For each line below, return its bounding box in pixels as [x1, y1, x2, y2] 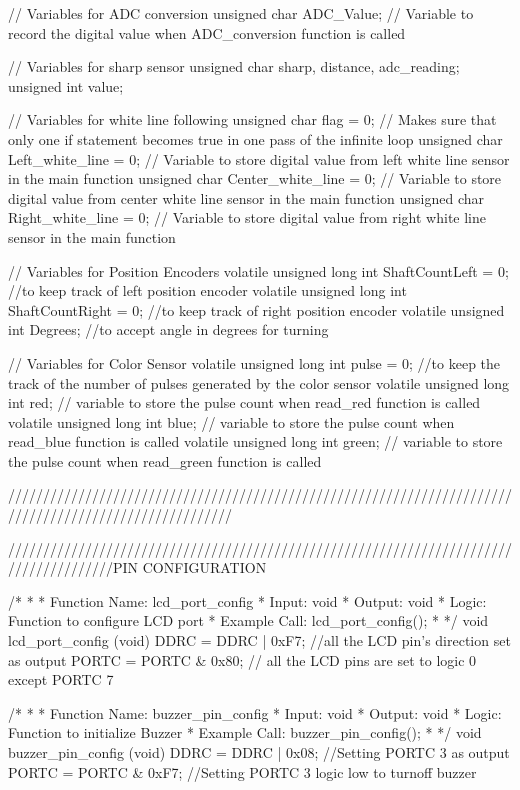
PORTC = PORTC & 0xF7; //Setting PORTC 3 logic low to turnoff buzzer [8, 761, 477, 782]
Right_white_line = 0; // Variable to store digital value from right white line [8, 207, 487, 228]
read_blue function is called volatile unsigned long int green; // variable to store [8, 431, 503, 452]
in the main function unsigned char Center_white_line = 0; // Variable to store [8, 168, 502, 189]
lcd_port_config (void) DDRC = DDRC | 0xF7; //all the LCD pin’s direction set [8, 630, 511, 651]
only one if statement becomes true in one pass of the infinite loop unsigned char [8, 128, 503, 149]
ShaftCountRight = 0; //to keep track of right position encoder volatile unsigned [8, 299, 505, 320]
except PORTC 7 [8, 669, 114, 690]
